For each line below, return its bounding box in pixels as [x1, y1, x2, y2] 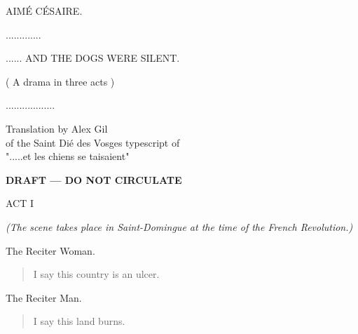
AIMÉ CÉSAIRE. [6, 4, 83, 18]
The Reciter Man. [6, 290, 82, 305]
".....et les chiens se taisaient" [6, 149, 130, 163]
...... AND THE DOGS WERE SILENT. [6, 51, 180, 65]
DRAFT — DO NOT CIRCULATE [6, 172, 182, 187]
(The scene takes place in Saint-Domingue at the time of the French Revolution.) [6, 219, 353, 234]
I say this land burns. [33, 314, 125, 328]
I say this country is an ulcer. [33, 267, 160, 281]
